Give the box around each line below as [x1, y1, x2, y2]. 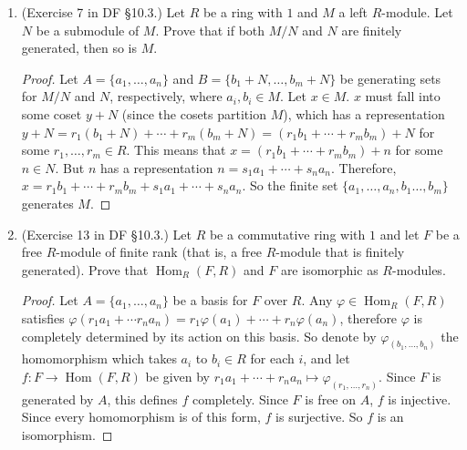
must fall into [365, 87, 441, 106]
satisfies [21, 308, 65, 327]
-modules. [391, 260, 446, 279]
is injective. [388, 389, 451, 408]
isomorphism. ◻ [21, 425, 113, 444]
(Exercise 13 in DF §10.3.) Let [21, 224, 192, 243]
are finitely [341, 20, 402, 39]
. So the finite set [242, 176, 338, 195]
